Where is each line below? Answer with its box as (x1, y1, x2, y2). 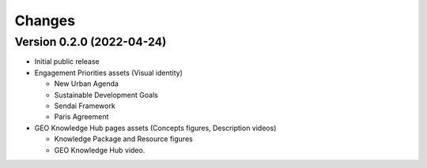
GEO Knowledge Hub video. (54, 145, 145, 155)
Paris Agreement (54, 112, 109, 121)
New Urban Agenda (54, 79, 119, 88)
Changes (14, 12, 75, 29)
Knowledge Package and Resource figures (54, 134, 193, 144)
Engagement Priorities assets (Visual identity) (34, 68, 183, 77)
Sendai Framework (54, 101, 116, 110)
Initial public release (34, 57, 100, 66)
